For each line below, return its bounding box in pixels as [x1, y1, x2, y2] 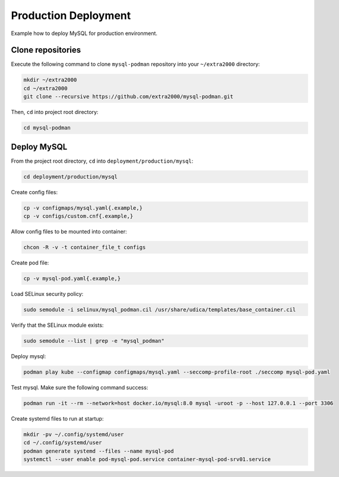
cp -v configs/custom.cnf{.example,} [23, 213, 134, 220]
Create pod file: [11, 259, 49, 266]
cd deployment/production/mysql [23, 173, 118, 180]
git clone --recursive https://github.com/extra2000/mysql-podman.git [23, 93, 234, 100]
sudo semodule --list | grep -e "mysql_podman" [23, 337, 164, 344]
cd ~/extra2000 [23, 85, 68, 91]
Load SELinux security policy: [11, 290, 84, 297]
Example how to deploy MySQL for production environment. [11, 30, 157, 37]
